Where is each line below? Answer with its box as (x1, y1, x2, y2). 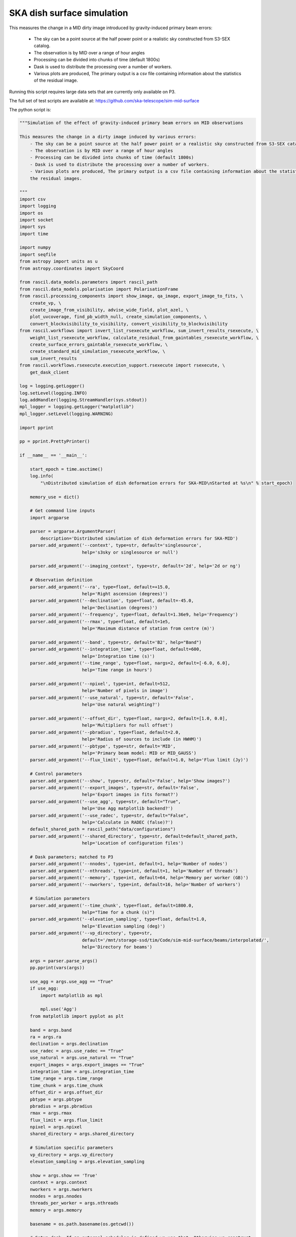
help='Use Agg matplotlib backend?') (81, 806, 173, 811)
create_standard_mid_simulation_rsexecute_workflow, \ (30, 349, 165, 354)
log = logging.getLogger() (19, 383, 85, 389)
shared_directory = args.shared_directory (30, 1131, 134, 1137)
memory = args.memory (30, 1207, 82, 1213)
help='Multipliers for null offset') (81, 722, 173, 728)
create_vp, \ (30, 300, 62, 306)
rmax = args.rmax (30, 1110, 72, 1116)
